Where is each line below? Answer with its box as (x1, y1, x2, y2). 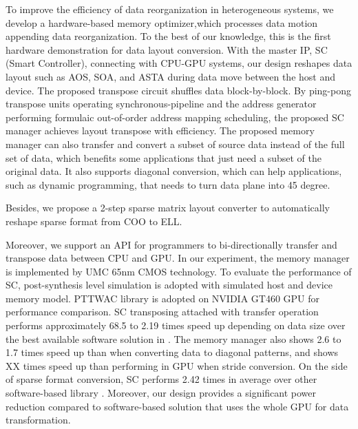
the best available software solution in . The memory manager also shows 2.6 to (6, 331, 341, 346)
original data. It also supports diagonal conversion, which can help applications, (6, 164, 342, 178)
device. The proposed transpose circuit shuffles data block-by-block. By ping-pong (6, 83, 351, 97)
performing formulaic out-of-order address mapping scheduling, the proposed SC (6, 109, 344, 124)
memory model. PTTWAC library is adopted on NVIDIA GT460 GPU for (6, 291, 320, 305)
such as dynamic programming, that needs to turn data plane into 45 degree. (6, 177, 330, 191)
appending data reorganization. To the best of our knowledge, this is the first (6, 29, 331, 43)
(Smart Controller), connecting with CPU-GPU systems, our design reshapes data (6, 56, 352, 70)
